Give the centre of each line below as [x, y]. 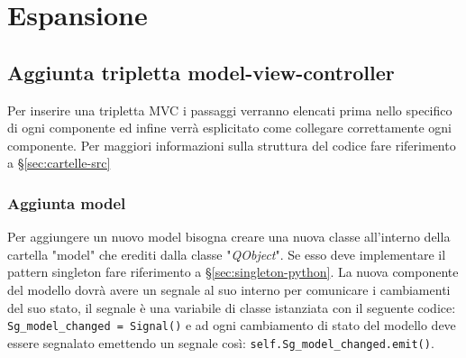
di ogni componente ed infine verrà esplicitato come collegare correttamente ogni [229, 128]
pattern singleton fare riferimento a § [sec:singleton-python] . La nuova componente [233, 272]
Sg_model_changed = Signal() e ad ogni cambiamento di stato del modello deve [232, 325]
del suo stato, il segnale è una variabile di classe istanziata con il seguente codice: [232, 307]
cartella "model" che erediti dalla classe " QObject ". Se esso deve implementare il [227, 254]
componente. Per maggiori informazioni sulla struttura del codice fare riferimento [232, 145]
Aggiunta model [67, 202]
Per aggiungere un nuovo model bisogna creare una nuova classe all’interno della [229, 237]
